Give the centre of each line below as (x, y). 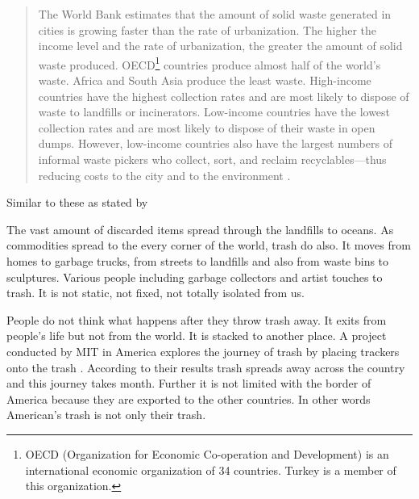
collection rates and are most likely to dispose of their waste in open (207, 127)
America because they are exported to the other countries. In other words (189, 398)
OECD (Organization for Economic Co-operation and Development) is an (207, 453)
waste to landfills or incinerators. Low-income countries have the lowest (214, 112)
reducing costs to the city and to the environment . (164, 175)
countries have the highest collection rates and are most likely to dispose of (224, 96)
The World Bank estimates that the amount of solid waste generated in (215, 14)
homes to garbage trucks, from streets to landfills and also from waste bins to (198, 260)
